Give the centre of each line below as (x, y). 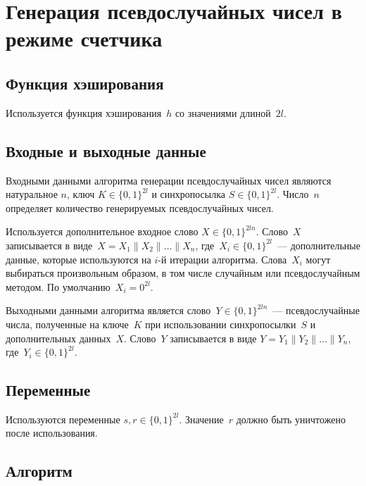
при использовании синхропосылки (221, 324)
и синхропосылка (189, 194)
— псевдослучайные (316, 310)
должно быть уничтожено (291, 419)
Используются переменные (63, 419)
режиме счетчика (84, 38)
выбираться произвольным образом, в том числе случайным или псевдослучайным (183, 273)
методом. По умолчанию (58, 286)
